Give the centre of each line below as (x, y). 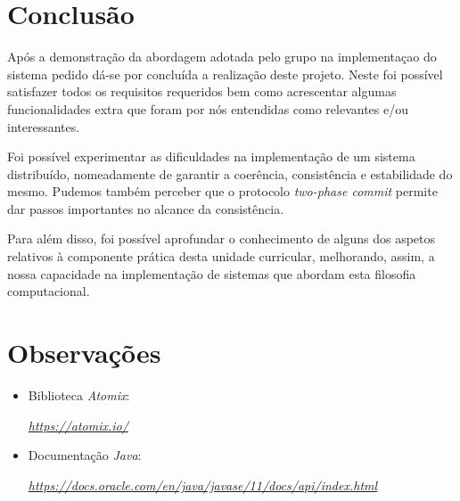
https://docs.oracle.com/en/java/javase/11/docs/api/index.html (203, 485)
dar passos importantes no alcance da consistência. (146, 208)
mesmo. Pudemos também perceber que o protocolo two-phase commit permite (222, 191)
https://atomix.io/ (78, 425)
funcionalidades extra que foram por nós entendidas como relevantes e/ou (208, 108)
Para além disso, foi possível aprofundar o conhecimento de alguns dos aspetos (222, 238)
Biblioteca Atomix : (79, 394)
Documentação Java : (85, 455)
